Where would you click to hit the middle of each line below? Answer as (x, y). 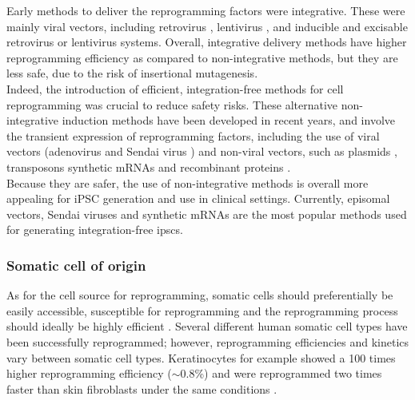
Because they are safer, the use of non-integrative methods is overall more (188, 182)
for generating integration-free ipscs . (95, 230)
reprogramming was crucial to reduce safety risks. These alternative (172, 104)
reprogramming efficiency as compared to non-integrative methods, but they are (202, 57)
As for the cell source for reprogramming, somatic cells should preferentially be (200, 295)
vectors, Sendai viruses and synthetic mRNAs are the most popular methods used (207, 214)
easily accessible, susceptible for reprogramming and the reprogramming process (202, 310)
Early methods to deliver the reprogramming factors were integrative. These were (206, 10)
